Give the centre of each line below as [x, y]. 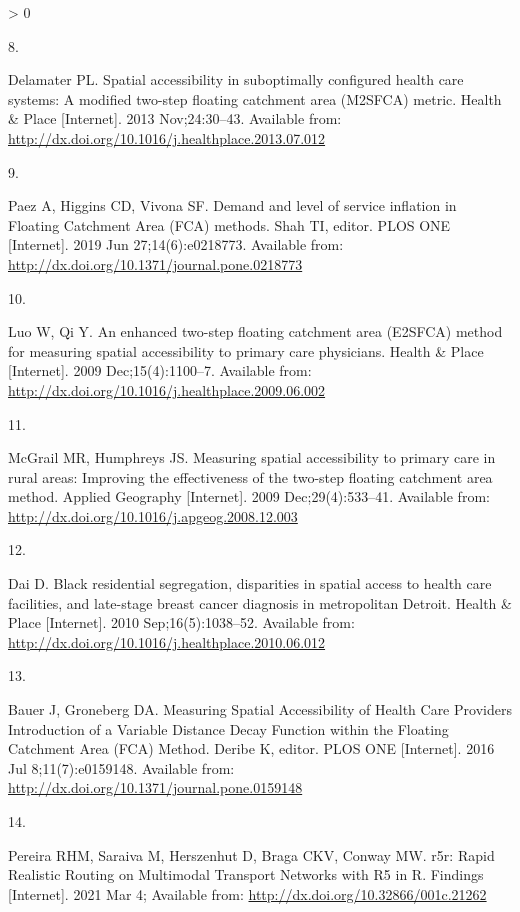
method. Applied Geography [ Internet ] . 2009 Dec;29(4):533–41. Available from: [249, 496]
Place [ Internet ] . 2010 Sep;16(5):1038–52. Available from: [181, 622]
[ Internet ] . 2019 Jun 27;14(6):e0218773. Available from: [176, 244]
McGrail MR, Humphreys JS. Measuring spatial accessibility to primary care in [252, 457]
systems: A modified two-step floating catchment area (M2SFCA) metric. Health [255, 98]
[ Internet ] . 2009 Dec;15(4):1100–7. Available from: [160, 370]
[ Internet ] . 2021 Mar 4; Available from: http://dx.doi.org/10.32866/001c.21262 [247, 893]
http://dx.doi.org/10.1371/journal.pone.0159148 [155, 787]
